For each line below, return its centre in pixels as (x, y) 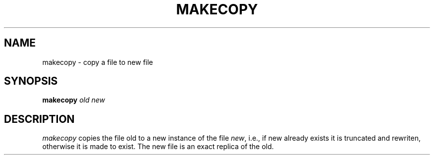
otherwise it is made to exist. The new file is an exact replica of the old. (158, 147)
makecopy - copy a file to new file (98, 62)
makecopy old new (74, 100)
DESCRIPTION (39, 119)
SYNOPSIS (31, 81)
